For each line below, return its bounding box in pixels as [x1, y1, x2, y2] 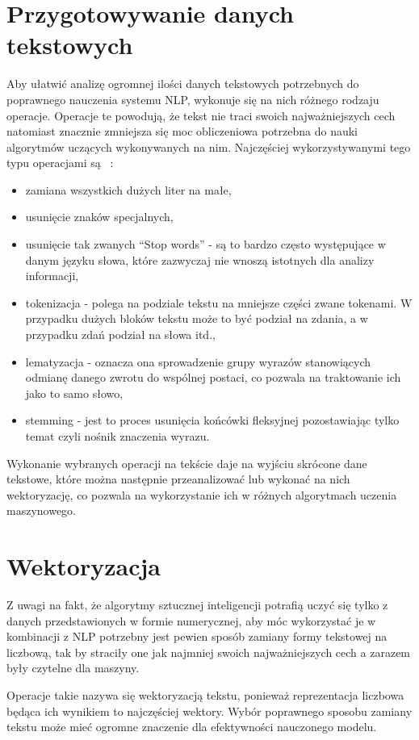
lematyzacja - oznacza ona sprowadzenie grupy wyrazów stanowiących [25, 353, 371, 370]
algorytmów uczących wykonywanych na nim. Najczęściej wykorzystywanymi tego [6, 138, 411, 155]
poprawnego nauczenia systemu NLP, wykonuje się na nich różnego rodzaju [6, 90, 379, 107]
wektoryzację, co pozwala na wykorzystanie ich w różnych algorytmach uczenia [6, 486, 397, 503]
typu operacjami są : [6, 154, 114, 171]
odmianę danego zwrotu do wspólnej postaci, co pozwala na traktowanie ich [25, 369, 401, 386]
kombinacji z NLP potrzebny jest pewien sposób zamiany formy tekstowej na [6, 628, 388, 645]
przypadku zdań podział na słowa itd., [25, 326, 216, 343]
